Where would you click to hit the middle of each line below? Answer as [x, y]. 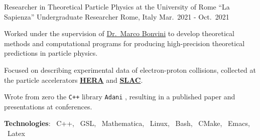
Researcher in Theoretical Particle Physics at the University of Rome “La [117, 7]
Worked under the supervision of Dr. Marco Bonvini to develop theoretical [119, 33]
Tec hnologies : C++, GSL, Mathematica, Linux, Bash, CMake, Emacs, [127, 123]
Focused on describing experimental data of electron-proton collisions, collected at [130, 69]
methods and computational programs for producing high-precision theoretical [124, 43]
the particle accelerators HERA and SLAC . [74, 80]
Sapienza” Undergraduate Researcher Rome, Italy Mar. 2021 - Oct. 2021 [117, 16]
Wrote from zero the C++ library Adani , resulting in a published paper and [120, 97]
